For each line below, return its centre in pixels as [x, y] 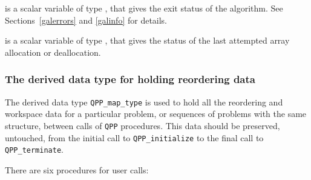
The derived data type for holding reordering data [130, 79]
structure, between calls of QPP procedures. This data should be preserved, [142, 125]
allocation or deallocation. [53, 52]
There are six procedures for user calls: [77, 169]
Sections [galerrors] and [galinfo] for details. [86, 20]
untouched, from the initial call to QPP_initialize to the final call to [134, 137]
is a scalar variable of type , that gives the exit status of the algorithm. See [144, 8]
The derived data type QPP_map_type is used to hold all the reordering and [144, 102]
